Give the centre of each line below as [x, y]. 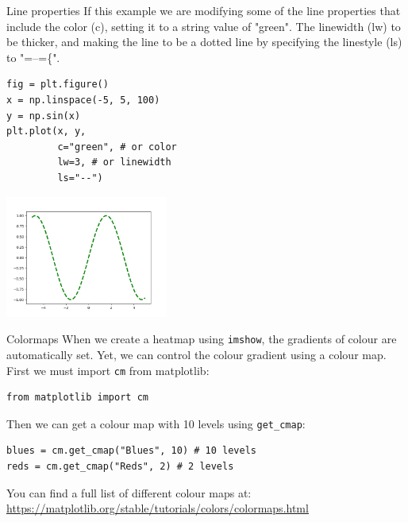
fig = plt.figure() [58, 85]
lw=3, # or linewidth [114, 162]
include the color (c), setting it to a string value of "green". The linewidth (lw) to [204, 26]
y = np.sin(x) [44, 116]
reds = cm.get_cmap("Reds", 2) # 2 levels [120, 467]
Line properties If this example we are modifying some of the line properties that [204, 10]
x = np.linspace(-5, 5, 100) [83, 100]
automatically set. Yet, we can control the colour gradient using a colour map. [196, 354]
